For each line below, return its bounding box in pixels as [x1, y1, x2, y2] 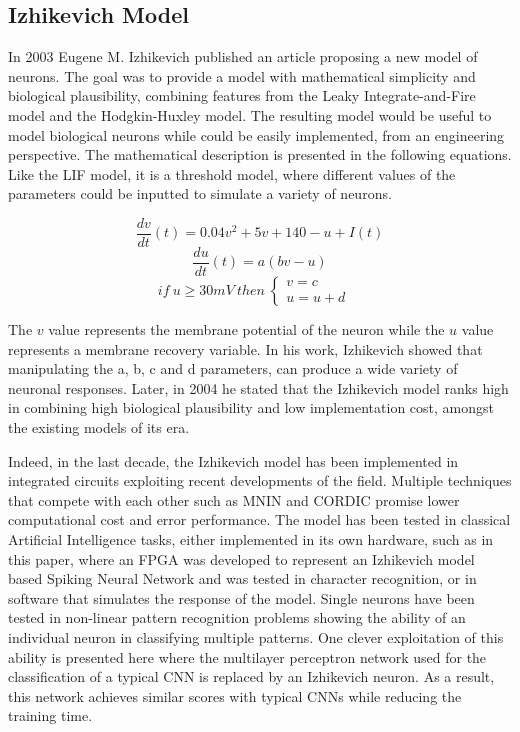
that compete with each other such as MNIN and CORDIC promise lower [8, 489, 460, 510]
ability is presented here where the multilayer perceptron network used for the [8, 646, 487, 667]
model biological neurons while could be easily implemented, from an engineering [8, 124, 505, 145]
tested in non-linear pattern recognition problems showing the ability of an [8, 607, 466, 628]
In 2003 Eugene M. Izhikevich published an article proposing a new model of [8, 46, 478, 67]
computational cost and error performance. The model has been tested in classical [8, 509, 511, 530]
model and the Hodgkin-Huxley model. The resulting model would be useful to [8, 104, 492, 125]
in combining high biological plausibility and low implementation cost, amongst [8, 397, 494, 418]
